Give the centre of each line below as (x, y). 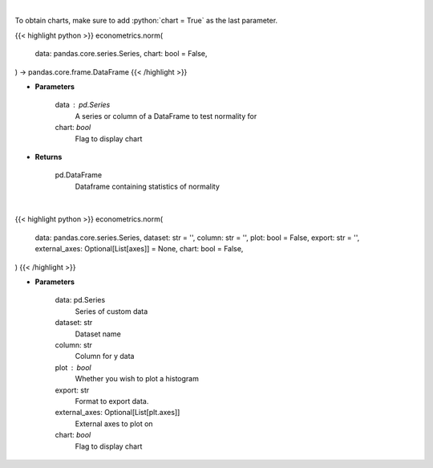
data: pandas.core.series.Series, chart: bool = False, (121, 54)
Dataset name (98, 334)
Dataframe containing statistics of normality (148, 186)
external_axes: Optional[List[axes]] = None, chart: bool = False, (139, 249)
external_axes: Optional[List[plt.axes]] (117, 413)
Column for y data (105, 356)
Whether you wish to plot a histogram (137, 379)
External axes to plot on (114, 423)
